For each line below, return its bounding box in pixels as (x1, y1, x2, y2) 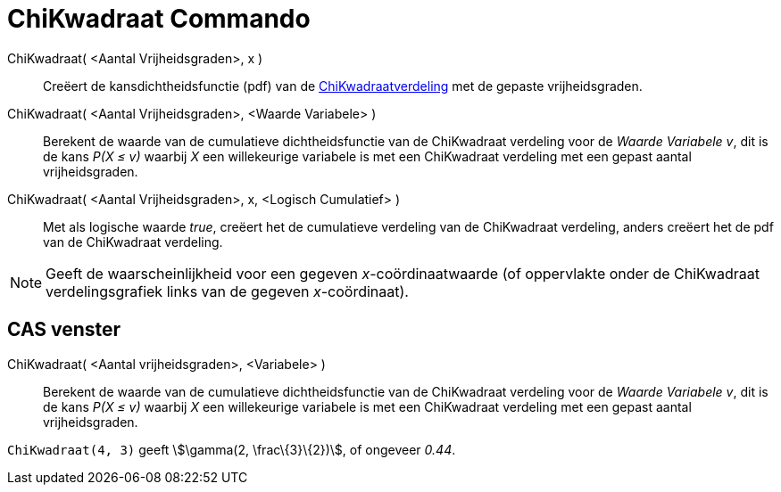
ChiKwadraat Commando (7, 4, 311, 34)
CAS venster (7, 318, 121, 341)
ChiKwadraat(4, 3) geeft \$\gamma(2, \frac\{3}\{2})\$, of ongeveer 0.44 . (7, 441, 456, 457)
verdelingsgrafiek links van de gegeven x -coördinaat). (46, 282, 409, 300)
